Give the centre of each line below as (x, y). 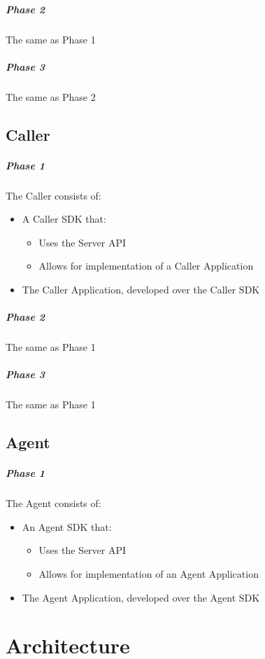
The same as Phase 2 (51, 96)
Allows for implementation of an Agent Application (149, 574)
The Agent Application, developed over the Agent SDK (141, 597)
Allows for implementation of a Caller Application (146, 266)
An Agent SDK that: (67, 526)
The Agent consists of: (53, 503)
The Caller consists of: (53, 195)
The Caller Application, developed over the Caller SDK (141, 290)
